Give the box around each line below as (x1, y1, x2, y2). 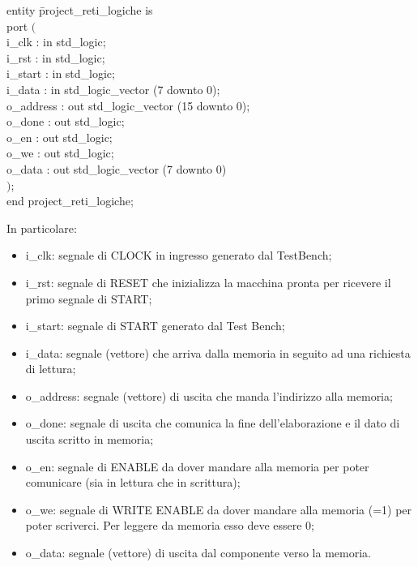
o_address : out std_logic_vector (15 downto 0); (6, 97, 250, 114)
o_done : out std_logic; (6, 113, 125, 130)
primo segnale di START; (25, 290, 152, 307)
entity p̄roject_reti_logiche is (6, 2, 153, 18)
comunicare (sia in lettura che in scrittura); (25, 474, 241, 491)
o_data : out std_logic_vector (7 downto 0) (6, 160, 227, 177)
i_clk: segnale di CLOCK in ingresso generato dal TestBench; (25, 247, 332, 264)
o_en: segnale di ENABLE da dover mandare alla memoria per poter (25, 457, 369, 475)
